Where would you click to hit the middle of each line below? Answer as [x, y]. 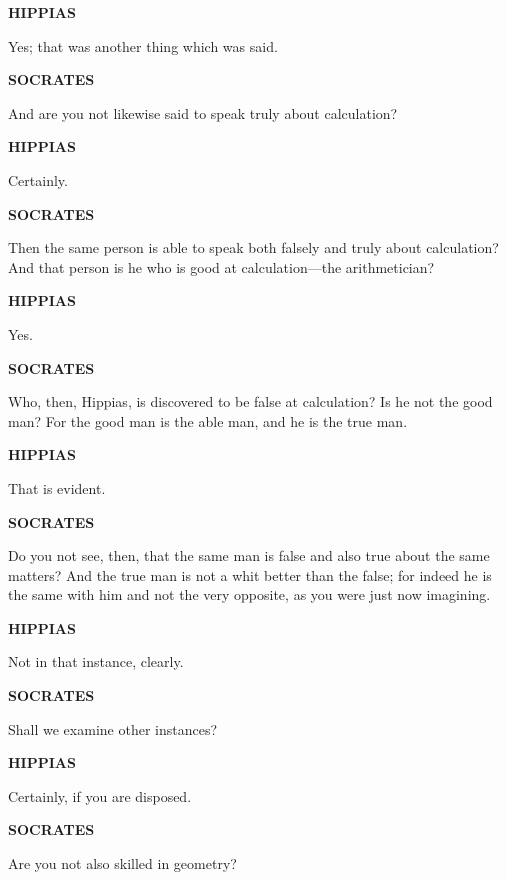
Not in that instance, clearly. [96, 661]
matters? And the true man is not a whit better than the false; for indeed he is [250, 574]
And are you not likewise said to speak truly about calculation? [203, 112]
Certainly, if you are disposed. [100, 795]
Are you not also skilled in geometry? [122, 863]
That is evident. [57, 487]
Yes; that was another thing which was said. [143, 45]
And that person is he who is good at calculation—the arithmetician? [221, 266]
